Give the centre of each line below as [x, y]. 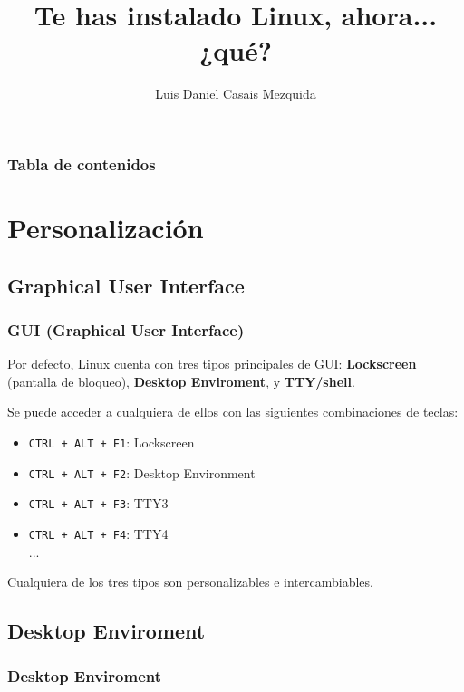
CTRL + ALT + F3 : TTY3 [98, 503]
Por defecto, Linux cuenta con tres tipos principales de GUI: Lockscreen [212, 364]
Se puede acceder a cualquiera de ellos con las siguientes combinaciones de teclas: [233, 412]
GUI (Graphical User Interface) [126, 329]
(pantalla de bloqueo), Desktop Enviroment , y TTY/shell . [181, 381]
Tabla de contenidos [82, 163]
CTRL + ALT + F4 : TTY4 [98, 533]
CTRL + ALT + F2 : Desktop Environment [142, 472]
